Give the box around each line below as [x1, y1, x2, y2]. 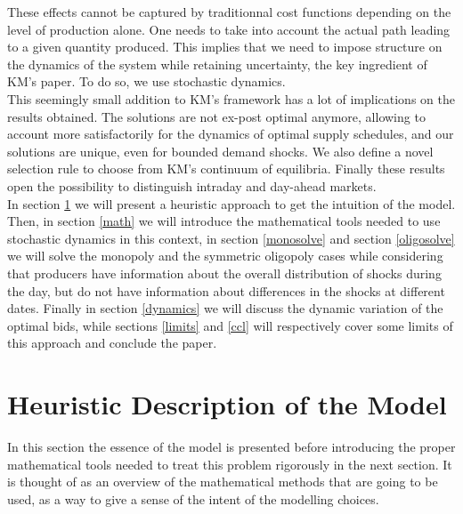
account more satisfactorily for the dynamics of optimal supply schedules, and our [7, 124, 454, 143]
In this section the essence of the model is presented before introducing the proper [7, 438, 456, 455]
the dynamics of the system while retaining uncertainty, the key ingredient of [7, 54, 427, 73]
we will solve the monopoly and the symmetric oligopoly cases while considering [7, 246, 443, 265]
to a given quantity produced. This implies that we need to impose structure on [7, 37, 443, 56]
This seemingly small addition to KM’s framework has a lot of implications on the [7, 89, 455, 108]
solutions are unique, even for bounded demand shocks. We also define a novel [7, 141, 434, 160]
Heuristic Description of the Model [7, 386, 447, 422]
